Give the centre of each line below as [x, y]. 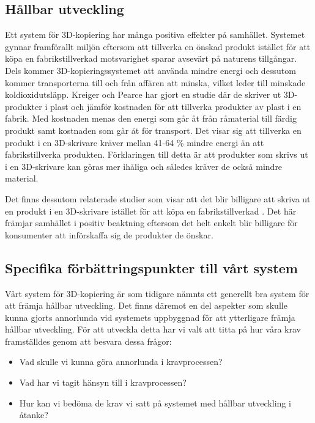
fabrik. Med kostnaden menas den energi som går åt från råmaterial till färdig [151, 118]
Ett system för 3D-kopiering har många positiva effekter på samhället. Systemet [155, 35]
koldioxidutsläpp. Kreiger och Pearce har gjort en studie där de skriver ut [143, 94]
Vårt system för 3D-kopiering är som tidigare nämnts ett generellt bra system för [157, 293]
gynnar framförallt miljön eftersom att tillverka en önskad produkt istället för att [158, 46]
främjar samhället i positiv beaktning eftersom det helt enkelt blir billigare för [151, 223]
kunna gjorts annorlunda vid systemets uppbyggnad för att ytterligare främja [150, 317]
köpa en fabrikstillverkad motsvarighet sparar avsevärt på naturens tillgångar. [151, 58]
